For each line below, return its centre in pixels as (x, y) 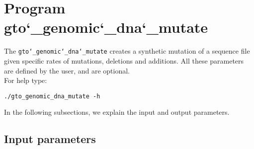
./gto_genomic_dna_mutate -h (52, 96)
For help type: (26, 80)
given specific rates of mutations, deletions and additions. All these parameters (124, 60)
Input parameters (50, 139)
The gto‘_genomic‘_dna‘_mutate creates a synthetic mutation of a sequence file (127, 51)
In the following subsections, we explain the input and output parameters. (117, 112)
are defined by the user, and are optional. (67, 70)
